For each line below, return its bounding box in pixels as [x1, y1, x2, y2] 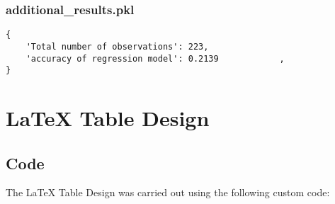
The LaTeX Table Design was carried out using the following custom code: [6, 185, 330, 200]
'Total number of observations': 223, [25, 41, 209, 52]
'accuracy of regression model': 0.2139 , [25, 53, 285, 64]
